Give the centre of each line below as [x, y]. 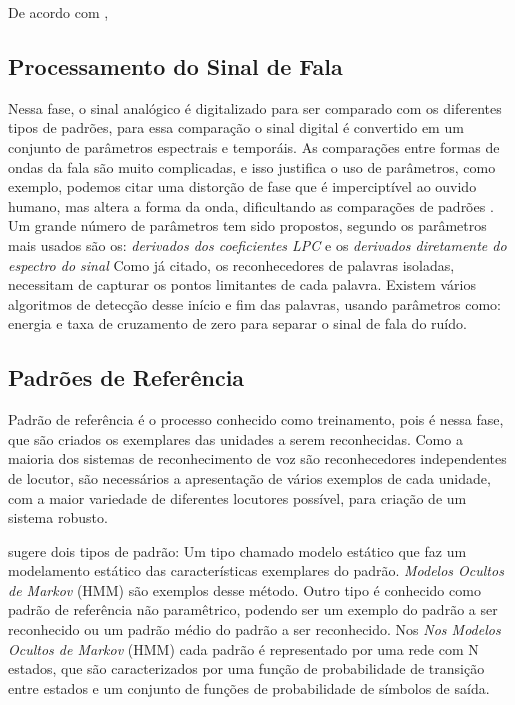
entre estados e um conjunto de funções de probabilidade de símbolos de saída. [249, 687]
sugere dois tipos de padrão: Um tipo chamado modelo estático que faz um [237, 550]
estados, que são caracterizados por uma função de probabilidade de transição [246, 668]
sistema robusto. [58, 517]
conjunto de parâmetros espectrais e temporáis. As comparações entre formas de [254, 146]
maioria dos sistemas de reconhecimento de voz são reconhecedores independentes [257, 458]
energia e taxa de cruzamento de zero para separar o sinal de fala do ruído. [237, 323]
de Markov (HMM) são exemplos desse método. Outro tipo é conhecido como [244, 589]
